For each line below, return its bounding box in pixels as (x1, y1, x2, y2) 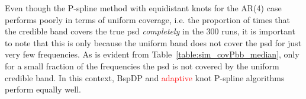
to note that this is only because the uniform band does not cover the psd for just (5, 36, 302, 49)
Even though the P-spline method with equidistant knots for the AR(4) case (5, 2, 282, 14)
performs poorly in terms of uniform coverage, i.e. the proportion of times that (5, 13, 291, 25)
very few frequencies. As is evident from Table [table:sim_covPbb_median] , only (5, 48, 299, 60)
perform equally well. (5, 83, 81, 95)
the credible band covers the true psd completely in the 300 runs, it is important (5, 25, 295, 37)
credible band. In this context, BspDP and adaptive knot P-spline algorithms (5, 71, 285, 84)
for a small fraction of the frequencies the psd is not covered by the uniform (5, 59, 279, 72)
